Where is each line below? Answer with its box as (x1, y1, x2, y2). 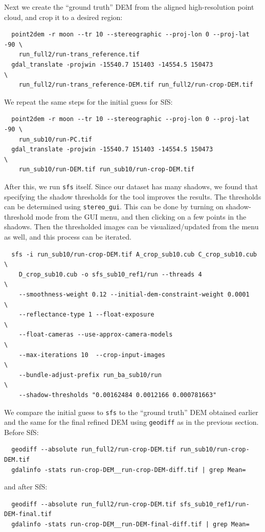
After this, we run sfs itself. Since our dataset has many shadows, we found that (4, 181, 258, 191)
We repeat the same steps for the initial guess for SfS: (4, 96, 173, 107)
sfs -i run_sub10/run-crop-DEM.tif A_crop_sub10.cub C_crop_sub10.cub (11, 250, 257, 258)
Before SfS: (4, 426, 39, 437)
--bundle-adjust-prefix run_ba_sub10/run (18, 371, 162, 379)
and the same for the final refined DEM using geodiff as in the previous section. (4, 417, 259, 427)
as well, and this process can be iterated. (4, 231, 131, 242)
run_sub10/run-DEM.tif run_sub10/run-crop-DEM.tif (18, 166, 195, 173)
